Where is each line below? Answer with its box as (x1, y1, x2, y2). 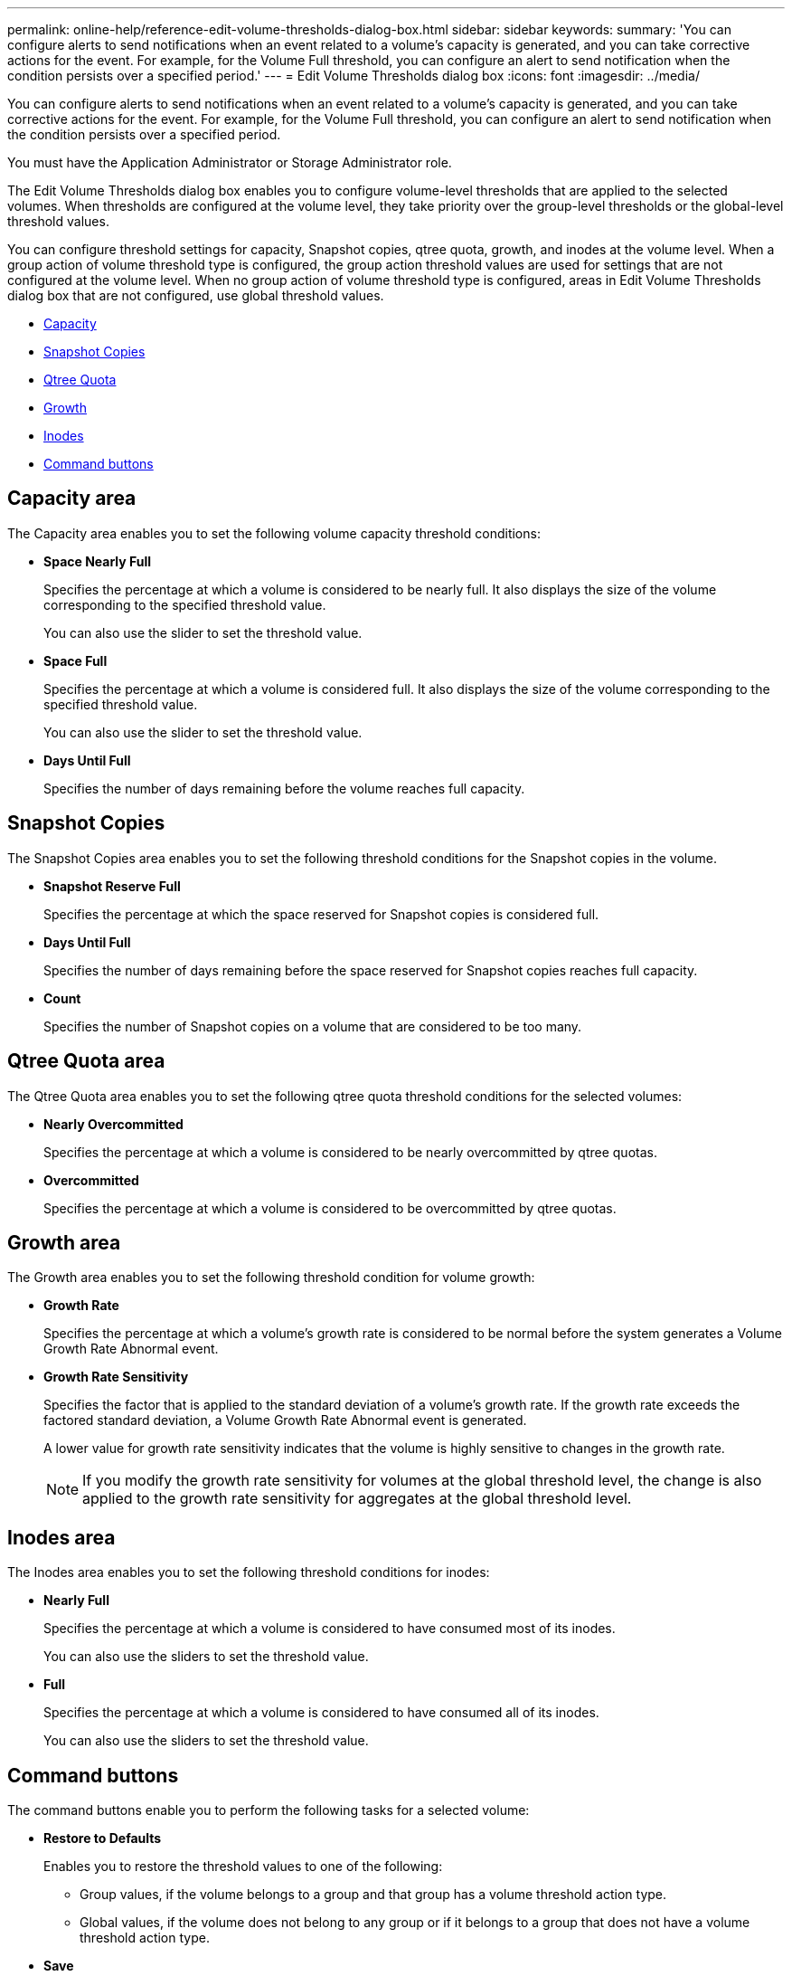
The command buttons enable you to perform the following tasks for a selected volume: (7, 1802, 530, 1819)
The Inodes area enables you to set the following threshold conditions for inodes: (7, 1564, 490, 1581)
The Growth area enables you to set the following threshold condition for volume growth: (7, 1269, 535, 1286)
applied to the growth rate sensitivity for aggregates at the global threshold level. (82, 1489, 632, 1508)
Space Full (43, 652, 108, 669)
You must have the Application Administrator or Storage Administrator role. (7, 155, 452, 170)
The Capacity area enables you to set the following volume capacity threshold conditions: (7, 525, 541, 541)
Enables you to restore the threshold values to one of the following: (43, 1858, 443, 1875)
